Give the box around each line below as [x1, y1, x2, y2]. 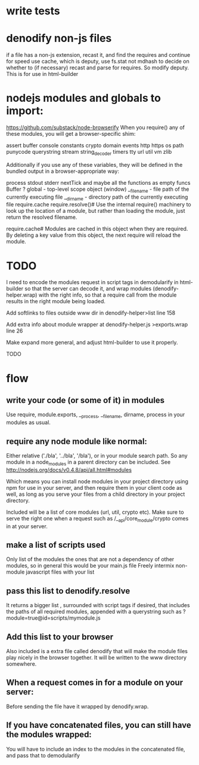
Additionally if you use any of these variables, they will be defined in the [6, 161, 183, 168]
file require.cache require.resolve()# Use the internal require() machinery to [6, 201, 192, 208]
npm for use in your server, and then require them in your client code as [6, 484, 183, 491]
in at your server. [6, 522, 48, 530]
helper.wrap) [6, 291, 38, 298]
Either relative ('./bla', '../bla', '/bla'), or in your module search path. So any [6, 452, 188, 459]
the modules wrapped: [6, 730, 92, 740]
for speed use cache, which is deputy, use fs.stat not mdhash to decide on [6, 58, 189, 65]
